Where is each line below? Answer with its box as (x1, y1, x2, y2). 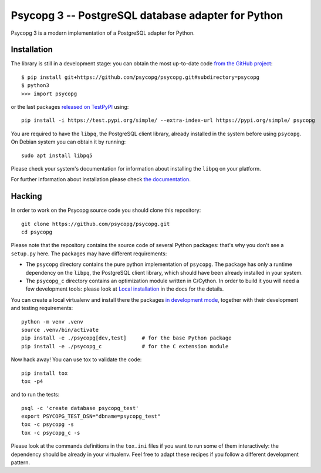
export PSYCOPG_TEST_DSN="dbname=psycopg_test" (21, 413, 161, 420)
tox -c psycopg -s (21, 421, 75, 428)
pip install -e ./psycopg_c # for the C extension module (21, 343, 229, 349)
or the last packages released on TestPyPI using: (11, 104, 129, 111)
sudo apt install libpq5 (21, 152, 93, 159)
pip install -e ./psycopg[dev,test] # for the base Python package (21, 335, 232, 341)
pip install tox (21, 369, 68, 377)
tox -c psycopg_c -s (21, 429, 80, 436)
